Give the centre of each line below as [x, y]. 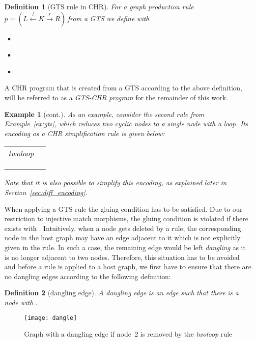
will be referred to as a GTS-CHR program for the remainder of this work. [116, 97]
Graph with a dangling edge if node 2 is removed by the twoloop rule [128, 334]
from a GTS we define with [108, 18]
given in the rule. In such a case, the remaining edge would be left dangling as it [125, 247]
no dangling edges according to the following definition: [88, 276]
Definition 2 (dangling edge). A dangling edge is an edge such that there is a [122, 293]
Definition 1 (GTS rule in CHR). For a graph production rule [99, 6]
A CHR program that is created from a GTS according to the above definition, [123, 88]
